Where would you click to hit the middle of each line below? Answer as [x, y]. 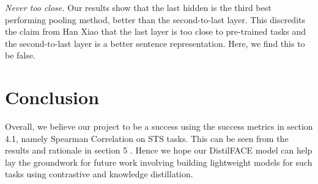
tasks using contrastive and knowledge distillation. [99, 174]
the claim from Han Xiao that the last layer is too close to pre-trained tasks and [156, 31]
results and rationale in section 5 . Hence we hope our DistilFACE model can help [159, 150]
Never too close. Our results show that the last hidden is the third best [138, 7]
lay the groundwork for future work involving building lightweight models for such [159, 162]
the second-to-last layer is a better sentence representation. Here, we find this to [155, 43]
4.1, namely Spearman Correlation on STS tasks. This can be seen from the [147, 138]
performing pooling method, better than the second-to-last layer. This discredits [155, 19]
